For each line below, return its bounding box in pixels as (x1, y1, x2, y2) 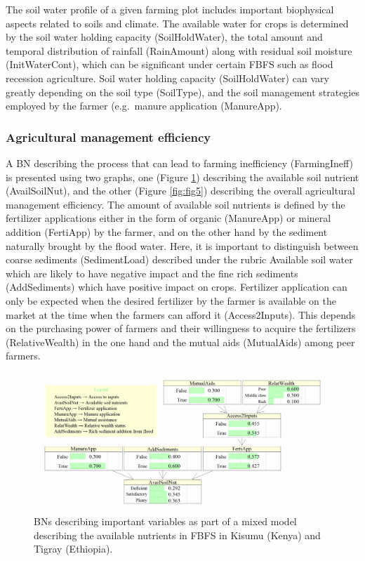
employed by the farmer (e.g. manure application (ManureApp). (6, 98, 282, 113)
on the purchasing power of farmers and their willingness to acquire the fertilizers (6, 321, 356, 336)
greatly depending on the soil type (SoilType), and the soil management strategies (6, 84, 359, 99)
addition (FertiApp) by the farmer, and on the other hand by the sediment (6, 224, 328, 239)
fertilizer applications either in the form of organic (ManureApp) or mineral (6, 211, 331, 225)
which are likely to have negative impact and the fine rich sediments (6, 265, 298, 280)
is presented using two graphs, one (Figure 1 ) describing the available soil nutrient (6, 169, 359, 184)
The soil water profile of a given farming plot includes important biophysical (6, 2, 334, 16)
